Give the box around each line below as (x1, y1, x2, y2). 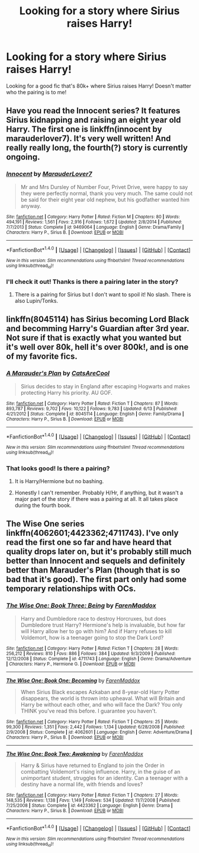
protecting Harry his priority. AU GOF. (20, 389, 113, 396)
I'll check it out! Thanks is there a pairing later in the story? (6, 277, 179, 286)
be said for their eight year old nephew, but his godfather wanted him (20, 196, 190, 203)
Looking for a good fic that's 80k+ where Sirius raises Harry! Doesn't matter (6, 82, 191, 90)
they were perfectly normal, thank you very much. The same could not (20, 190, 192, 197)
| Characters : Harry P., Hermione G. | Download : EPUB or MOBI (6, 661, 136, 667)
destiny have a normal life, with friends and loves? (20, 781, 143, 788)
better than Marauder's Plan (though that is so (6, 565, 181, 576)
